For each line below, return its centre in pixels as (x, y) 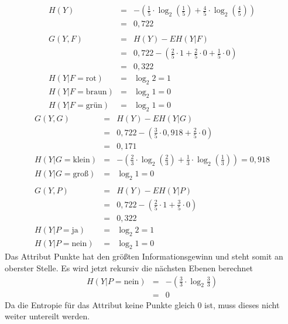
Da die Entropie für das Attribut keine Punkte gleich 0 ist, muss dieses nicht (142, 304)
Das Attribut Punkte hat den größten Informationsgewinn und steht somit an (144, 256)
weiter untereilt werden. (47, 316)
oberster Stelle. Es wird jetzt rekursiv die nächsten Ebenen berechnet (129, 268)
